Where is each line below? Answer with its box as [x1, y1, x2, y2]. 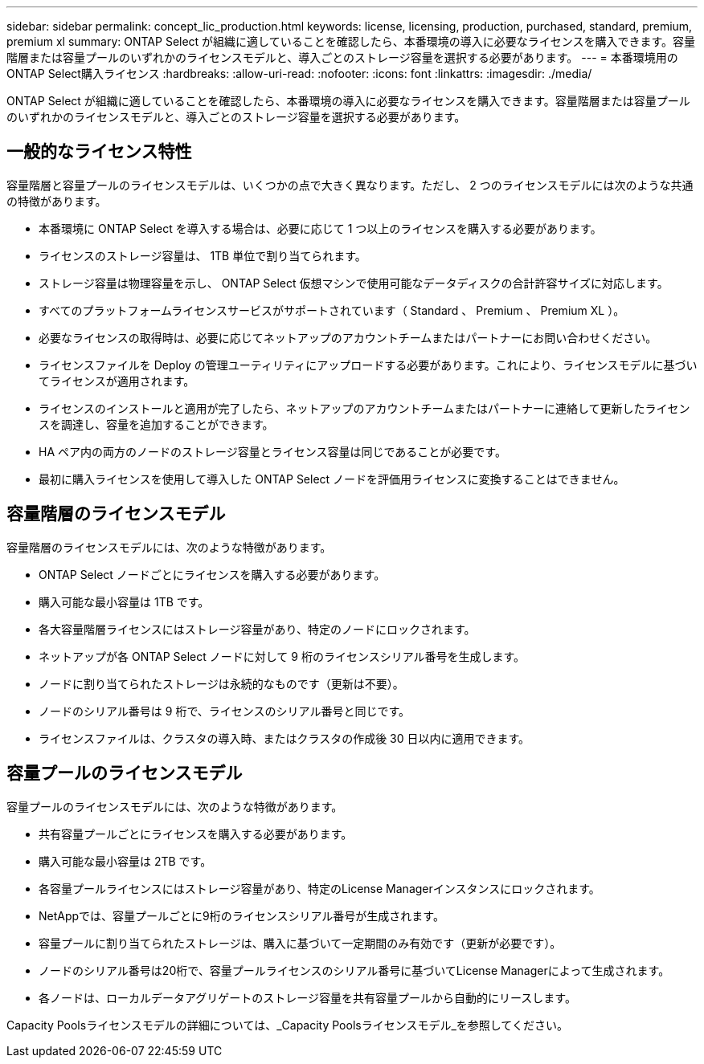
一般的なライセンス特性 [6, 141, 192, 162]
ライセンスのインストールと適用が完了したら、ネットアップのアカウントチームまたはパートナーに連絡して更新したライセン [39, 401, 690, 415]
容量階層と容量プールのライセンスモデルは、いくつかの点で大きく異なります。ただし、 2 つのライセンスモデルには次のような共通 [6, 177, 694, 192]
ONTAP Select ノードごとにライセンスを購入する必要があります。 [39, 567, 386, 581]
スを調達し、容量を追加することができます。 [39, 417, 274, 431]
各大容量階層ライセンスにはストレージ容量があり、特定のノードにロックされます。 [39, 622, 476, 636]
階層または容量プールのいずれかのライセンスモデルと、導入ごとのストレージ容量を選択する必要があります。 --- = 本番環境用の [6, 51, 678, 64]
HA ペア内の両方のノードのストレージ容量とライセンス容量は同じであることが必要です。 [39, 444, 506, 459]
